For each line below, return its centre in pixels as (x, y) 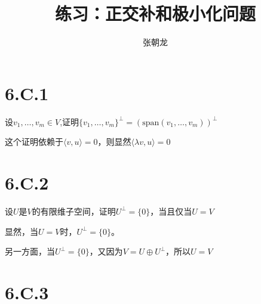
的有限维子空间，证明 (74, 211)
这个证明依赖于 (34, 142)
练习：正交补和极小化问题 (155, 13)
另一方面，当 (30, 251)
